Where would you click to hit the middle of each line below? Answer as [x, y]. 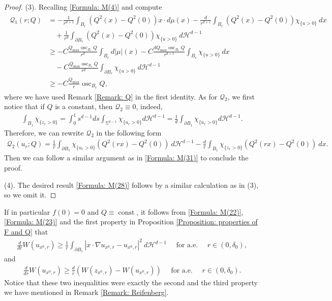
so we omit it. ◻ [30, 195]
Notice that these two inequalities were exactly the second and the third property [131, 282]
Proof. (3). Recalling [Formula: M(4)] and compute [83, 7]
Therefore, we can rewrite [44, 132]
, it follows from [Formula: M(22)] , [190, 211]
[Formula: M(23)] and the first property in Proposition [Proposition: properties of [131, 222]
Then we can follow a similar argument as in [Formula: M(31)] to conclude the [126, 158]
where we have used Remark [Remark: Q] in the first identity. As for [111, 96]
